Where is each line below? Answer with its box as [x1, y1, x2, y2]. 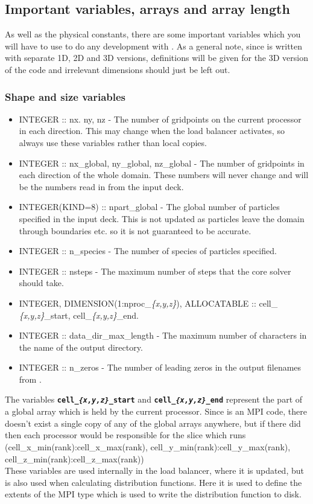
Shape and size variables [5, 89, 125, 104]
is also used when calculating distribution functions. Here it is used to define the [5, 476, 302, 488]
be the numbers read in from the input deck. [19, 180, 184, 193]
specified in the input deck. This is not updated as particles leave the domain [19, 212, 305, 225]
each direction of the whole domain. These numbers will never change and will [19, 168, 309, 181]
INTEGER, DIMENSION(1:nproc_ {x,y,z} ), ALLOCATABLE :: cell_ [19, 296, 278, 309]
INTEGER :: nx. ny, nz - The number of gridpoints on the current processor [19, 112, 302, 125]
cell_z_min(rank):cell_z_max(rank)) [5, 452, 144, 465]
